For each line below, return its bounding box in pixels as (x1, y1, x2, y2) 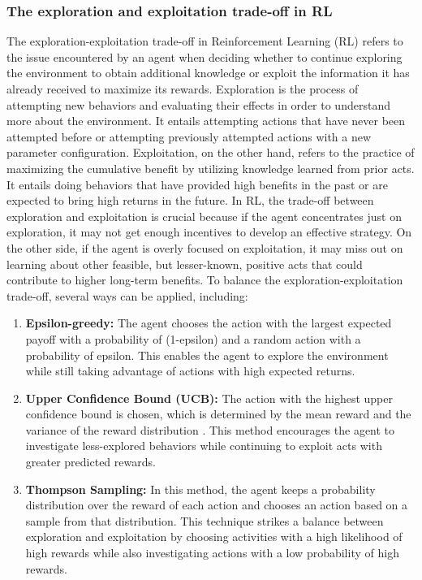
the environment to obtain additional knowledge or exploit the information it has (6, 64, 410, 81)
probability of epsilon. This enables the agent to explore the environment (25, 346, 389, 363)
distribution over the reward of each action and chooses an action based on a (25, 496, 408, 513)
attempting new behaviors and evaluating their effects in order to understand (6, 96, 390, 113)
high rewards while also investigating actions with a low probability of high (25, 544, 399, 561)
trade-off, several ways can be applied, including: (6, 287, 248, 304)
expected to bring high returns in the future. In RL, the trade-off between (6, 192, 374, 209)
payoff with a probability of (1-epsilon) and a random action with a (25, 330, 361, 347)
